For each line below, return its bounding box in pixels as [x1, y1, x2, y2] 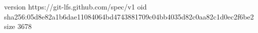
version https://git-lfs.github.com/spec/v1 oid [4, 1, 147, 11]
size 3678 [4, 21, 32, 31]
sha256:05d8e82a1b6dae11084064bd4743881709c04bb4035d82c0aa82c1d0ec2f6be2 [4, 11, 254, 21]
